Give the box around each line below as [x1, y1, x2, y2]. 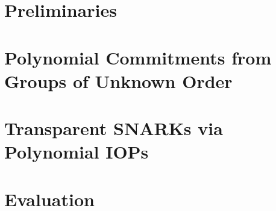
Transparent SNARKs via [4, 116, 223, 140]
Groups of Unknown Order [4, 68, 233, 93]
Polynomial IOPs [4, 139, 149, 164]
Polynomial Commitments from [4, 45, 272, 69]
